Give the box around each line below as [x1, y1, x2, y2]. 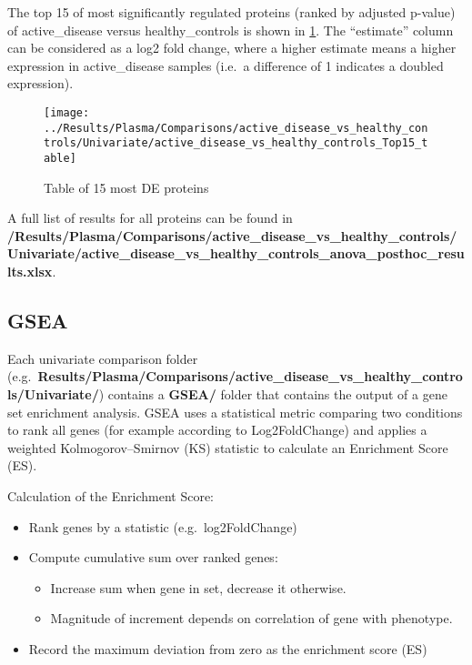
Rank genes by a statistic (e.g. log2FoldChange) [28, 517, 297, 536]
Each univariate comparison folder [7, 348, 198, 368]
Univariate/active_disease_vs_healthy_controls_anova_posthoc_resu [7, 244, 465, 263]
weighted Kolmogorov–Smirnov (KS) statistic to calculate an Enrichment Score [7, 438, 448, 457]
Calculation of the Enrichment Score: [7, 486, 215, 505]
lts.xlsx [7, 261, 53, 280]
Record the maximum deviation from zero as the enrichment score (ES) [28, 639, 427, 658]
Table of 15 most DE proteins [44, 177, 209, 196]
